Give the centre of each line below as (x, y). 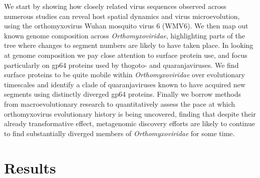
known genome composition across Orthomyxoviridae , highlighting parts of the (124, 35)
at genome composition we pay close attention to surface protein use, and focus (126, 55)
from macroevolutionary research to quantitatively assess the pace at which (119, 103)
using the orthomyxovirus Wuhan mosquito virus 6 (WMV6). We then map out (126, 26)
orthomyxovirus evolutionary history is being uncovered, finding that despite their (130, 113)
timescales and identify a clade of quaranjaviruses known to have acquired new (125, 84)
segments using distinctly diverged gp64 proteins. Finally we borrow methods (122, 94)
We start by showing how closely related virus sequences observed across (115, 6)
